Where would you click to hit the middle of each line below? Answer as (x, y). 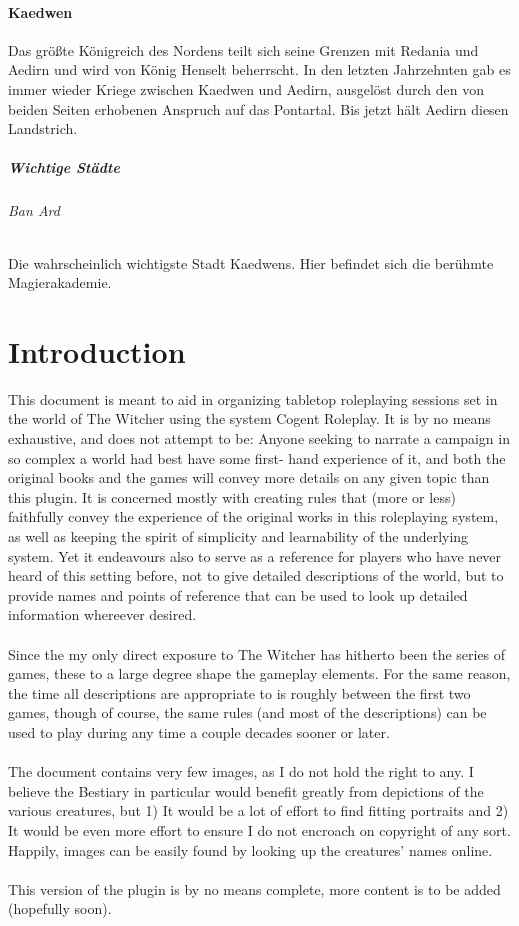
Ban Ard (34, 210)
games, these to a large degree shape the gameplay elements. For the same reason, (259, 673)
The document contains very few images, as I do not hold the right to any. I (241, 771)
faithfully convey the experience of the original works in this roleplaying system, (253, 516)
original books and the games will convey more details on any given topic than (249, 477)
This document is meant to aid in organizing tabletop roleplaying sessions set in (253, 398)
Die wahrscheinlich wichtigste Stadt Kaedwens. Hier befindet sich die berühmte (251, 262)
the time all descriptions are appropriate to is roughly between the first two (239, 692)
